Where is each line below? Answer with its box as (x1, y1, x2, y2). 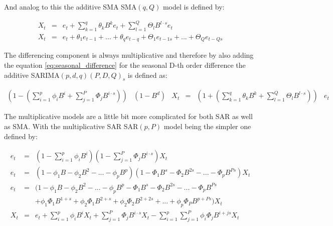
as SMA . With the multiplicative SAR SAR (4, 121, 138, 132)
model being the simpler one (163, 121, 251, 132)
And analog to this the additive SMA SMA (4, 2, 137, 12)
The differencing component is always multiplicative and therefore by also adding (4, 50, 254, 60)
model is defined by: (162, 2, 225, 12)
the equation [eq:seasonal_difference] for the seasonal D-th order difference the (4, 60, 246, 70)
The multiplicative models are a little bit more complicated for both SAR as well (4, 111, 253, 122)
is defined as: (127, 69, 168, 80)
